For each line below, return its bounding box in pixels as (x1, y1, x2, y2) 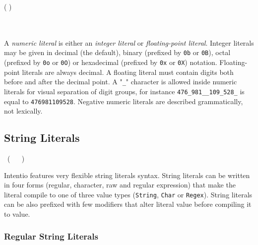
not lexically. (4, 106, 43, 116)
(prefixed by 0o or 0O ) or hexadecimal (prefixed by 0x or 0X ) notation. (4, 57, 217, 67)
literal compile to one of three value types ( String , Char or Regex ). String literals (4, 189, 253, 199)
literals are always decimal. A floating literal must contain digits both (22, 66, 234, 77)
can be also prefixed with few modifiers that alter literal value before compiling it (4, 199, 252, 209)
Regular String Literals (4, 230, 98, 242)
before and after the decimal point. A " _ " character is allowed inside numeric (4, 76, 237, 87)
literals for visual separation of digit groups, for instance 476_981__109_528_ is (4, 86, 245, 96)
